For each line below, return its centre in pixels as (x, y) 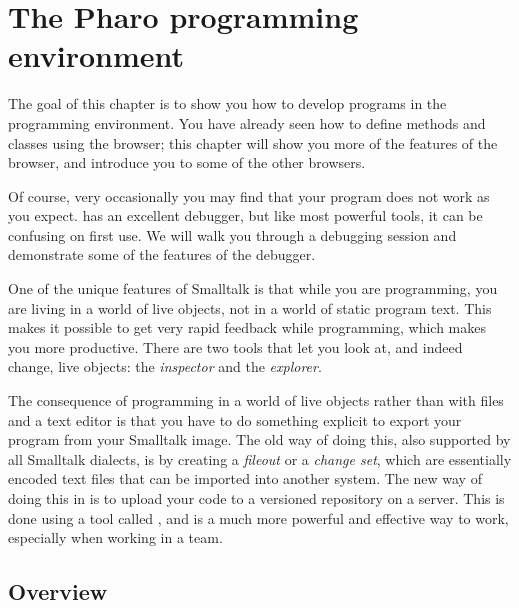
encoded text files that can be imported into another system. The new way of (245, 478)
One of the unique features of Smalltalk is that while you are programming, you (253, 288)
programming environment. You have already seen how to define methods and (247, 122)
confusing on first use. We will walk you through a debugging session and (232, 234)
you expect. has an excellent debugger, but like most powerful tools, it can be (245, 215)
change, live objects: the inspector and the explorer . (165, 366)
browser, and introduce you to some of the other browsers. (187, 162)
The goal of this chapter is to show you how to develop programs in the (227, 103)
